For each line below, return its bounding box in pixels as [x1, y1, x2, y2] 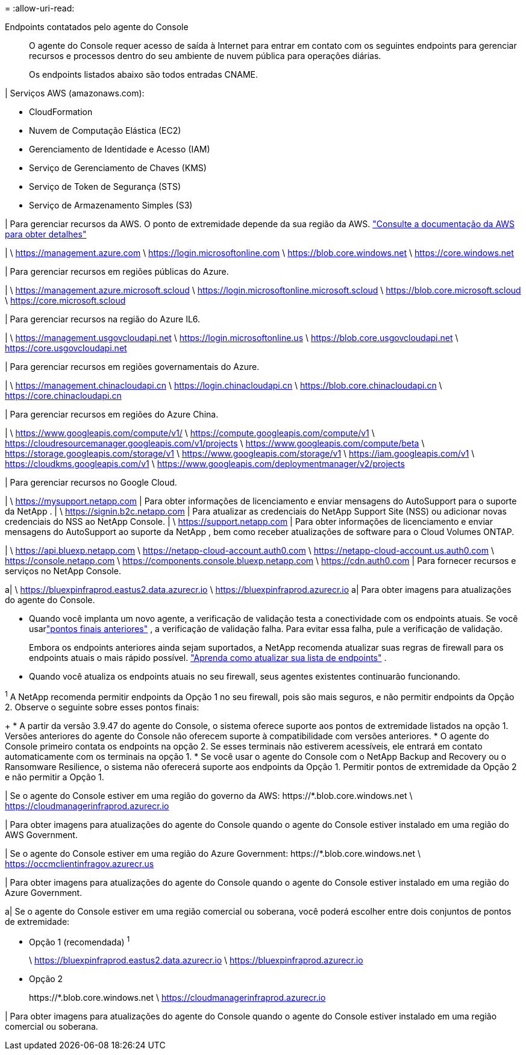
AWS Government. [5, 829, 78, 840]
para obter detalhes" [5, 229, 87, 239]
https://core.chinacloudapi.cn [5, 390, 122, 401]
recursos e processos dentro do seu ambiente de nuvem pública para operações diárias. [29, 51, 381, 61]
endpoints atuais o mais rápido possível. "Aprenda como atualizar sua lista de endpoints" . [29, 653, 387, 663]
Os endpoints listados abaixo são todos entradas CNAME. [29, 69, 258, 80]
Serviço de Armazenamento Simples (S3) [29, 200, 193, 210]
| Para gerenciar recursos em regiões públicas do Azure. [5, 266, 229, 277]
